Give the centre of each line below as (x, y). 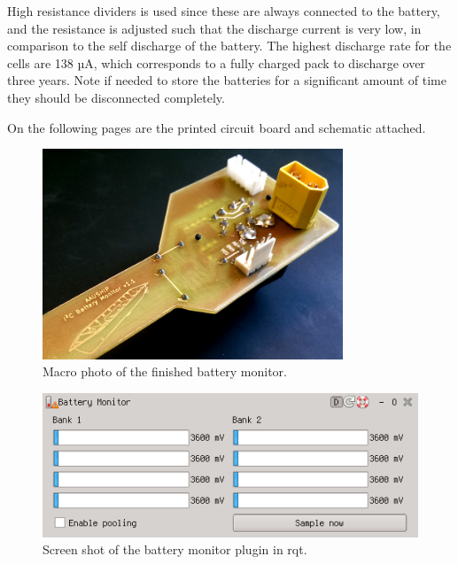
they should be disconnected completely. (116, 97)
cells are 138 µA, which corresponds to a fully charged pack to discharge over (216, 62)
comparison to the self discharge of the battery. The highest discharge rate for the (229, 46)
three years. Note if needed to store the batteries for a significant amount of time (227, 80)
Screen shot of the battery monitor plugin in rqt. (175, 549)
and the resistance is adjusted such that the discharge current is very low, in (214, 28)
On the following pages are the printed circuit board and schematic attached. (217, 127)
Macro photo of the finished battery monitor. (165, 371)
